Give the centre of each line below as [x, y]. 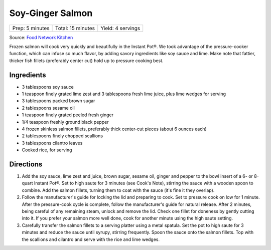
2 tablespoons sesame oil [48, 108]
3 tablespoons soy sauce [48, 87]
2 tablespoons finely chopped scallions [62, 136]
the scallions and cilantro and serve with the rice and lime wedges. [91, 239]
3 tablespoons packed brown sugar [58, 101]
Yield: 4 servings [120, 28]
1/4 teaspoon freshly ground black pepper [65, 122]
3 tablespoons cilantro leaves [52, 143]
